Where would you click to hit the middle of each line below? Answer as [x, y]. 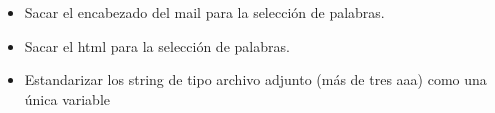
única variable [67, 98]
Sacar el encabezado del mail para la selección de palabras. [204, 12]
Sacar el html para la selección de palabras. [157, 45]
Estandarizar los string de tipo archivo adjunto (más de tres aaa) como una [255, 79]
